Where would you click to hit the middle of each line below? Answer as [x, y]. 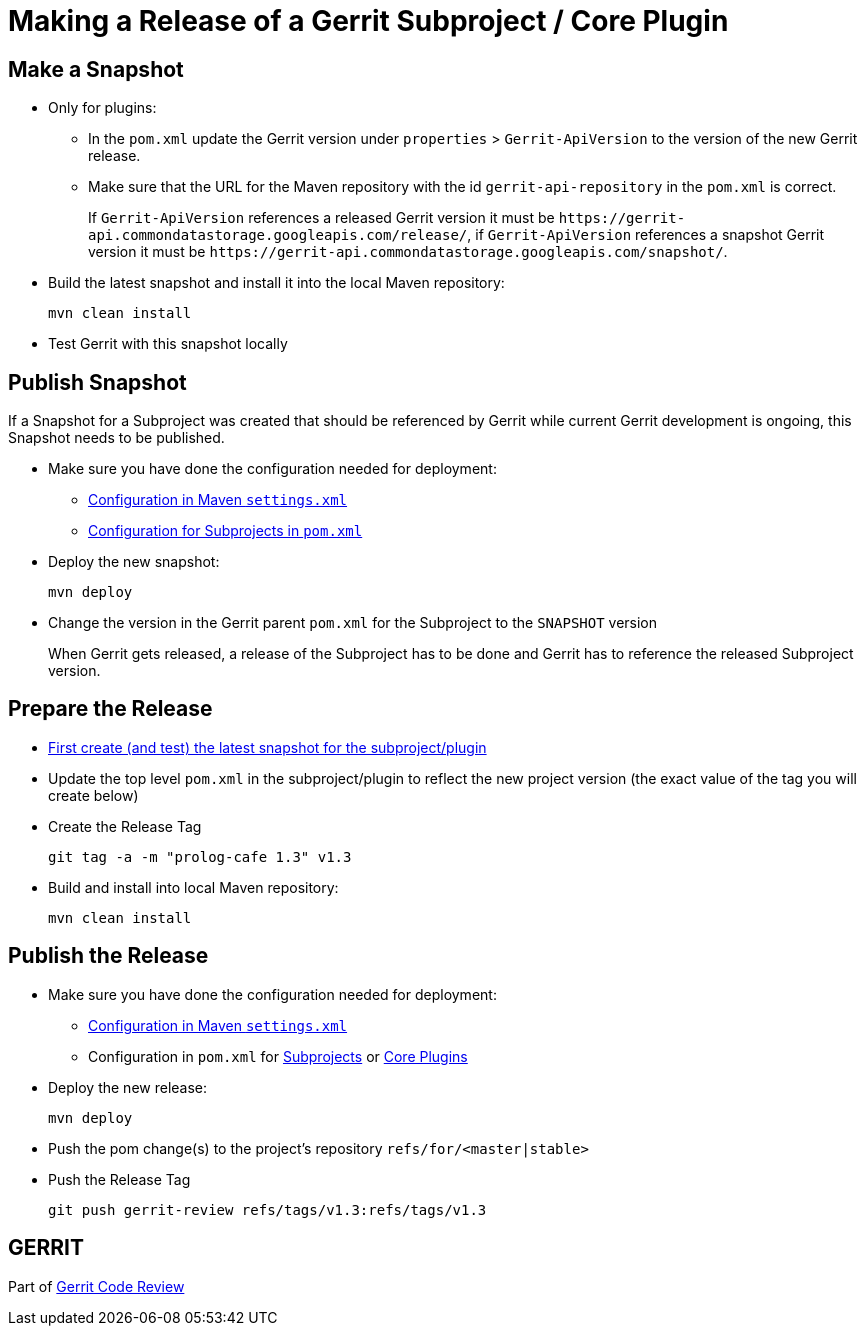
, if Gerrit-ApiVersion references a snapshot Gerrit [646, 235]
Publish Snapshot [97, 382]
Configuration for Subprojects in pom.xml [225, 531]
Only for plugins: [102, 108]
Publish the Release [108, 956]
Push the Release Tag [119, 1179]
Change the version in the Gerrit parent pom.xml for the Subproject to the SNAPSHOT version [353, 623]
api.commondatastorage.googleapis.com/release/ [278, 235]
